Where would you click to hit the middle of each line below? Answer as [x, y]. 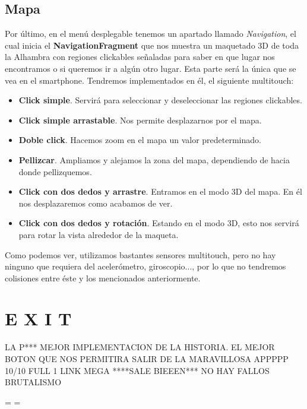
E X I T [38, 318]
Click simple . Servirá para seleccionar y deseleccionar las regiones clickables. [160, 100]
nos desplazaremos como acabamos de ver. [96, 203]
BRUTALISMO [33, 382]
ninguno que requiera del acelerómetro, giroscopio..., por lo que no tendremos [145, 266]
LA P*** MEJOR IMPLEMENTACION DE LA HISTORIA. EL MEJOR [140, 347]
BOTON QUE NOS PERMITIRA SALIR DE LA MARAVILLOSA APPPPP [147, 359]
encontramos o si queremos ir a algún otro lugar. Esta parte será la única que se [151, 68]
